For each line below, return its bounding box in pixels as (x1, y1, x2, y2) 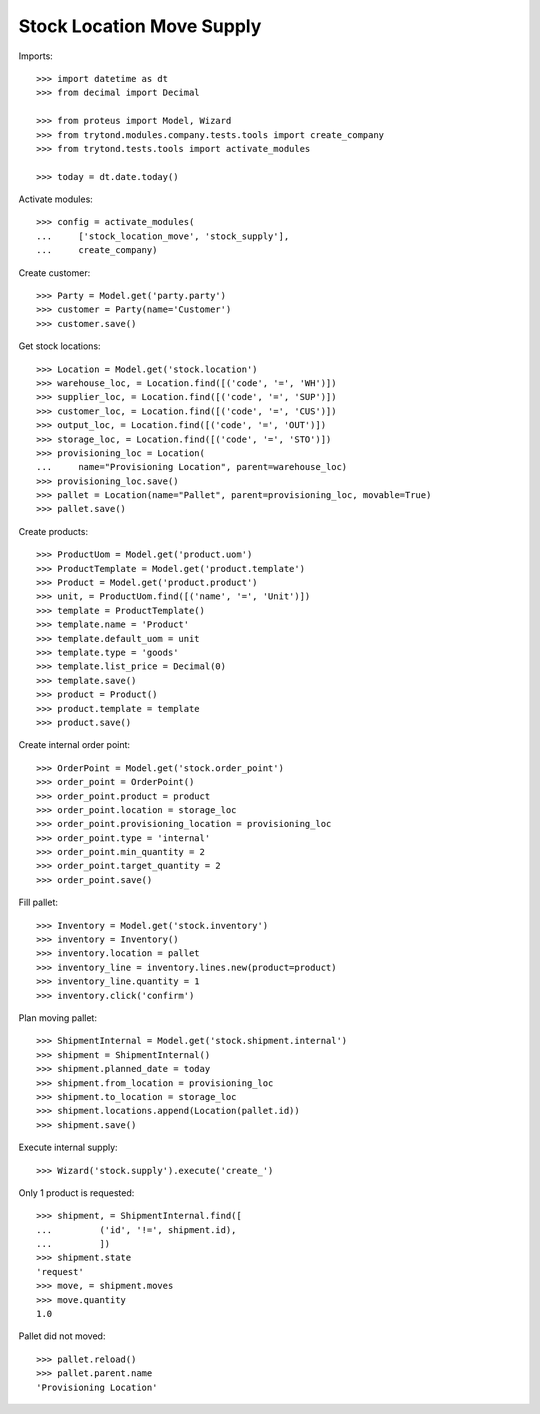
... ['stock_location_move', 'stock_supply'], (36, 230, 290, 242)
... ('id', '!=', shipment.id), (36, 1224, 237, 1235)
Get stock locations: (18, 340, 101, 352)
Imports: (18, 50, 54, 62)
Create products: (18, 525, 89, 537)
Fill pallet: (18, 896, 59, 909)
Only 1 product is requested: (18, 1186, 135, 1199)
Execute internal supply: (18, 1141, 119, 1154)
